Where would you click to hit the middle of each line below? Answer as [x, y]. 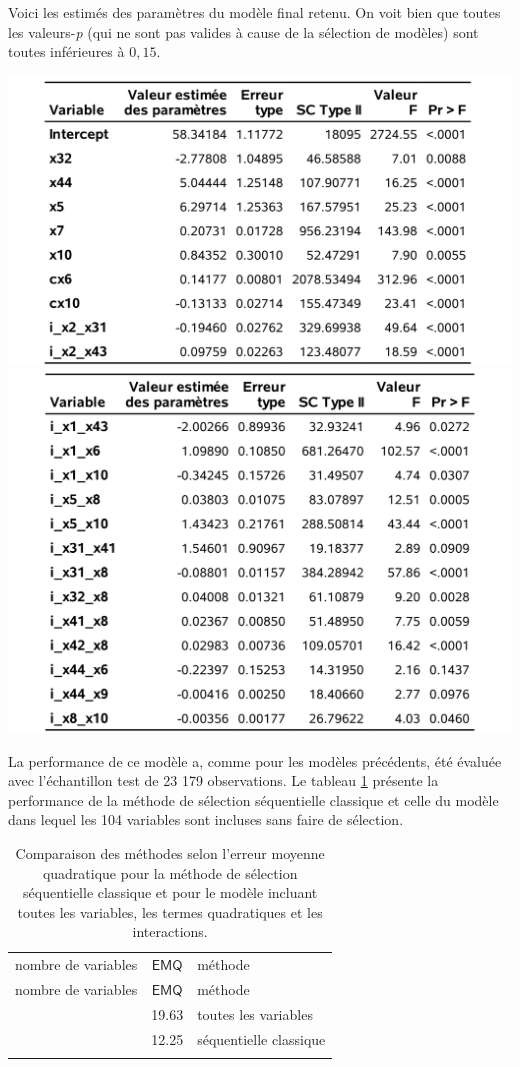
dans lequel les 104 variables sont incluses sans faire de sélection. [206, 819]
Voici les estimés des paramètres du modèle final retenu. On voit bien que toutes [254, 12]
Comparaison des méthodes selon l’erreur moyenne [170, 852]
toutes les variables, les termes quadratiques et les [170, 911]
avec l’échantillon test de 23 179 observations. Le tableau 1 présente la [223, 780]
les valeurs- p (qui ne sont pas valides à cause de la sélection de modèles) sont [243, 31]
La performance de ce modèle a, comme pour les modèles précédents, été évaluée [255, 760]
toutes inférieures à [66, 51]
